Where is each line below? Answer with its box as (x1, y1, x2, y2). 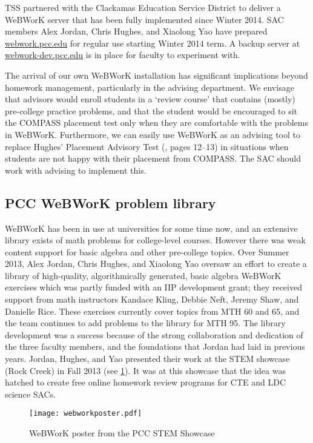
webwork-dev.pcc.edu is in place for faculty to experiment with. (5, 48, 240, 61)
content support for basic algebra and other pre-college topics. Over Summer (5, 245, 289, 258)
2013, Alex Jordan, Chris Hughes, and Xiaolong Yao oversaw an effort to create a (5, 257, 307, 270)
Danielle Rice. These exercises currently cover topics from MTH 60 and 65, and (5, 304, 300, 317)
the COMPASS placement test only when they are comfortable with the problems (5, 116, 308, 129)
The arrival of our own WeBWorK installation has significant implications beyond (5, 68, 308, 81)
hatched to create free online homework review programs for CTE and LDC (5, 376, 286, 389)
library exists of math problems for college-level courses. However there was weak (5, 234, 306, 246)
